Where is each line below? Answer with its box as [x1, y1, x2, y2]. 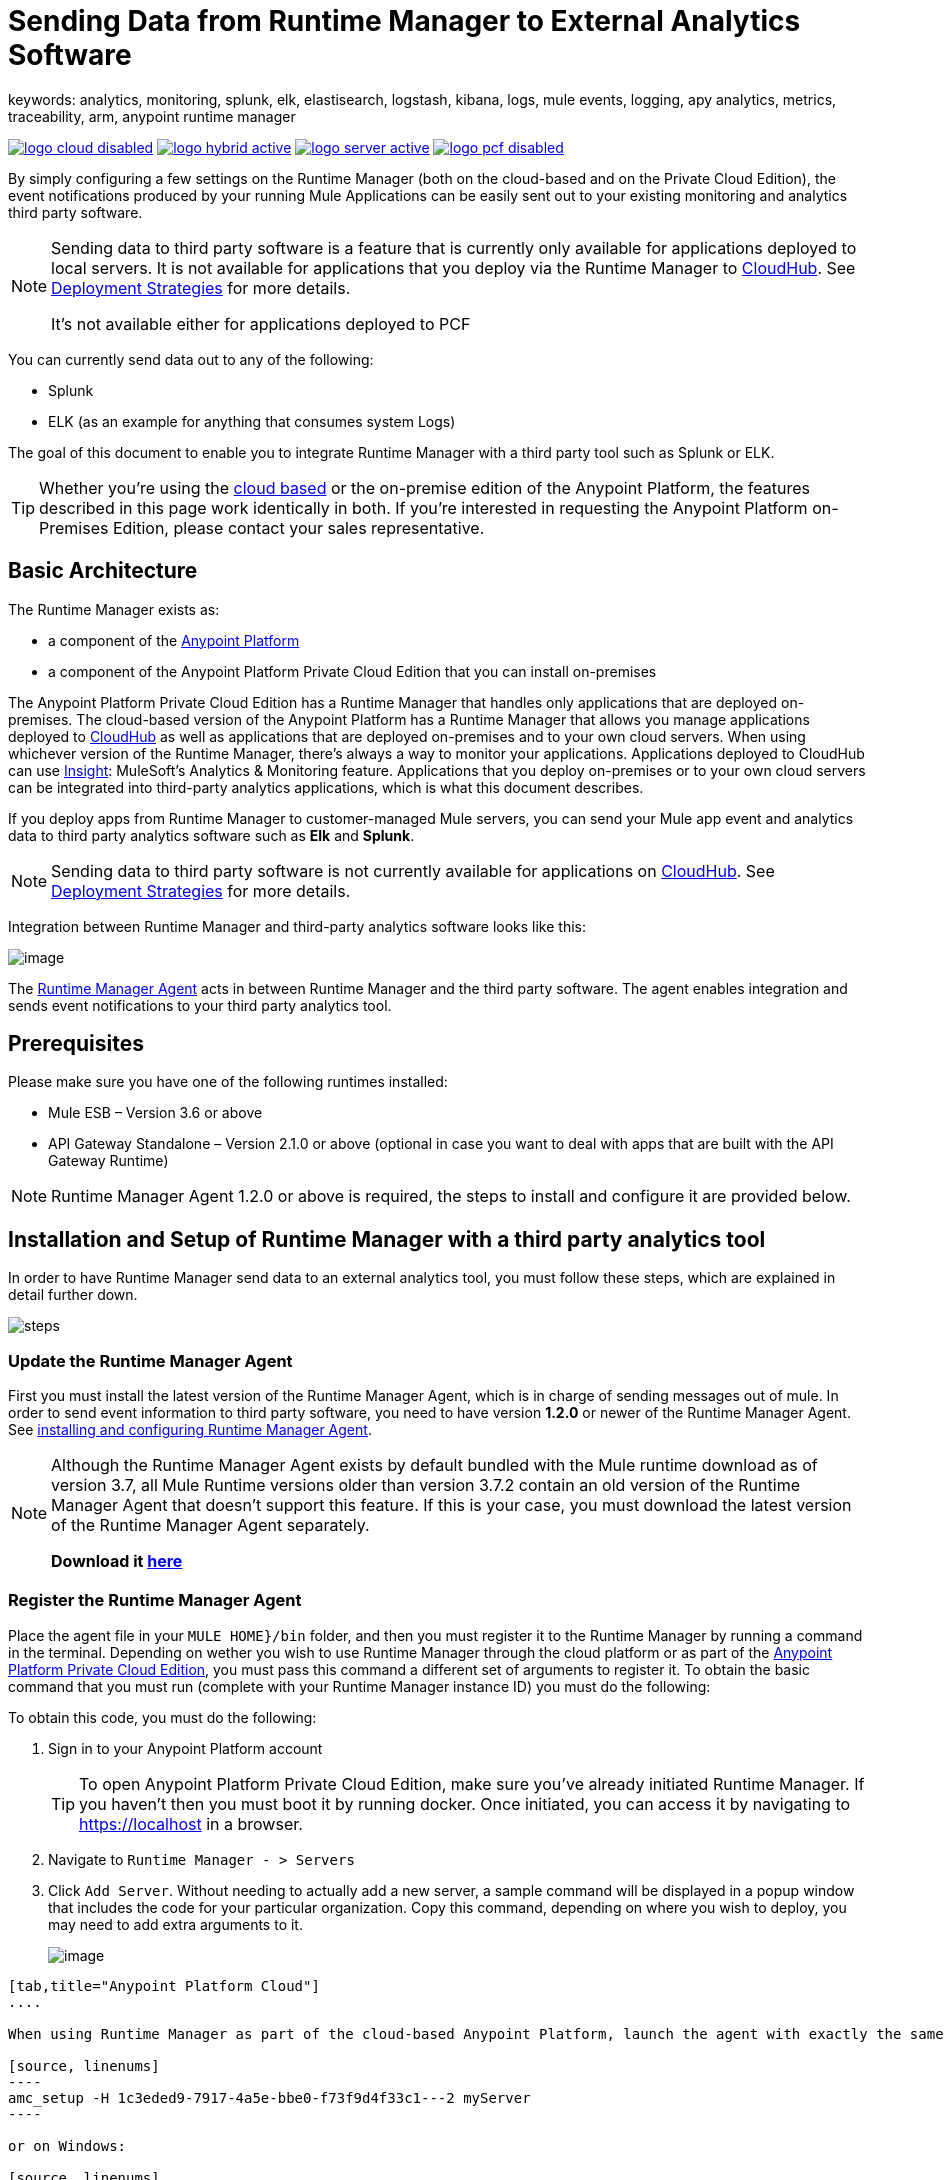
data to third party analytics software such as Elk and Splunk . [8, 826, 415, 844]
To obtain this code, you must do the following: [8, 1708, 317, 1726]
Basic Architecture [8, 558, 198, 584]
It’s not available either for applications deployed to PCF [51, 313, 471, 334]
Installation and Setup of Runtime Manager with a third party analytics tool [8, 1226, 766, 1252]
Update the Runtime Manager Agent [8, 1350, 293, 1371]
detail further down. [8, 1286, 138, 1304]
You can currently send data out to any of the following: [8, 350, 374, 368]
